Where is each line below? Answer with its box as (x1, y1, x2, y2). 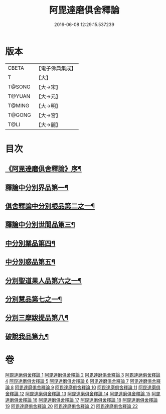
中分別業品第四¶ (5, 239, 56, 247)
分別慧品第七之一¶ (5, 295, 62, 304)
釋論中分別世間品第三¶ (5, 220, 75, 229)
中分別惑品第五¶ (5, 258, 56, 266)
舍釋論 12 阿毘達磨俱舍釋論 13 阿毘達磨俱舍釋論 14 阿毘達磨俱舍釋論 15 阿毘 (5, 390, 160, 396)
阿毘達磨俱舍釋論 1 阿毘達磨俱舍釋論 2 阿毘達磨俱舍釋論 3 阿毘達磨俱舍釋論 (5, 372, 160, 378)
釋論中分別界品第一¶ (5, 183, 69, 192)
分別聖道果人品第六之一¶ (5, 277, 82, 285)
